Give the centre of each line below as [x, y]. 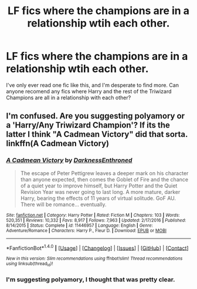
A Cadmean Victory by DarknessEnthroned [69, 160]
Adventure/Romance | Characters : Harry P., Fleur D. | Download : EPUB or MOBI [86, 230]
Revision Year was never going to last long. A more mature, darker [100, 191]
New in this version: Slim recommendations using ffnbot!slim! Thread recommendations [94, 259]
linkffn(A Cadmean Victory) [58, 144]
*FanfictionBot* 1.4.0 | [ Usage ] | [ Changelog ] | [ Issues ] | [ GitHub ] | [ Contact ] [97, 247]
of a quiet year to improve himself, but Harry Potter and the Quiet [99, 186]
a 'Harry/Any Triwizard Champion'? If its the [88, 125]
